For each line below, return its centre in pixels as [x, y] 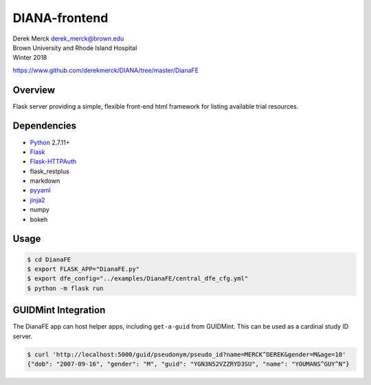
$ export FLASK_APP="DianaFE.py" [83, 269]
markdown [45, 181]
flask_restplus [50, 171]
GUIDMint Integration [59, 310]
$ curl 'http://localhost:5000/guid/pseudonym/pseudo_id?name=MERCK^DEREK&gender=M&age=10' [187, 354]
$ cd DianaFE [49, 259]
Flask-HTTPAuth [53, 162]
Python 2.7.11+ [50, 142]
